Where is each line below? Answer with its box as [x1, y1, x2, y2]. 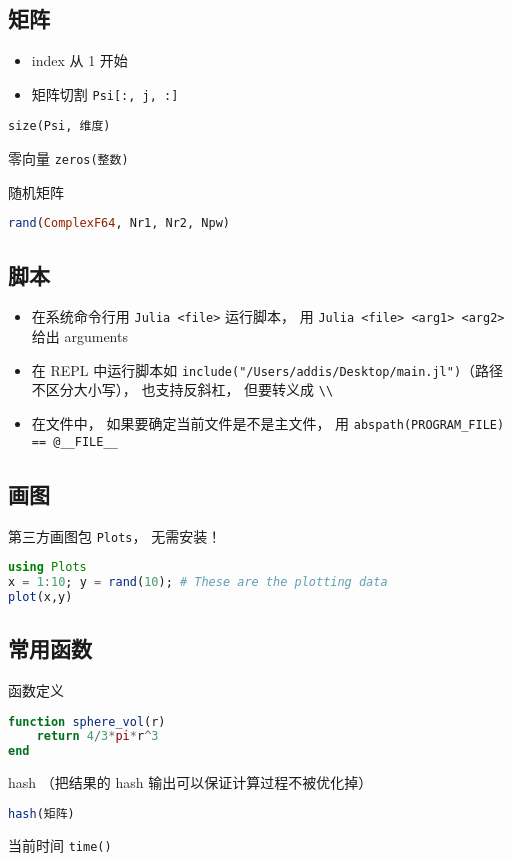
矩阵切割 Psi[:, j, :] [31, 83, 179, 104]
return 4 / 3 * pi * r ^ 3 [36, 729, 159, 744]
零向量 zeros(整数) [8, 148, 129, 169]
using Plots [8, 560, 87, 575]
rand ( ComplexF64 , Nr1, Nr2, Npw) [8, 216, 230, 231]
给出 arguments [31, 326, 128, 347]
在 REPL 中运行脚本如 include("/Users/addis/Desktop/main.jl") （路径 [31, 359, 504, 380]
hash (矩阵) [8, 806, 75, 821]
